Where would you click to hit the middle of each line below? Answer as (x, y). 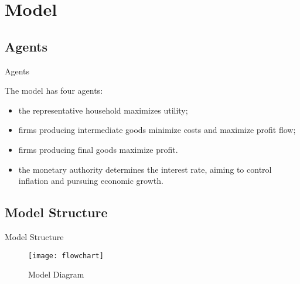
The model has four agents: (54, 90)
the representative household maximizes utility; (103, 110)
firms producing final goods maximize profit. (98, 149)
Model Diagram (56, 274)
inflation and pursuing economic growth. (91, 181)
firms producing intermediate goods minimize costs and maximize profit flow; (157, 130)
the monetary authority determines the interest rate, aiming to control (145, 169)
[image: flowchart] (66, 256)
